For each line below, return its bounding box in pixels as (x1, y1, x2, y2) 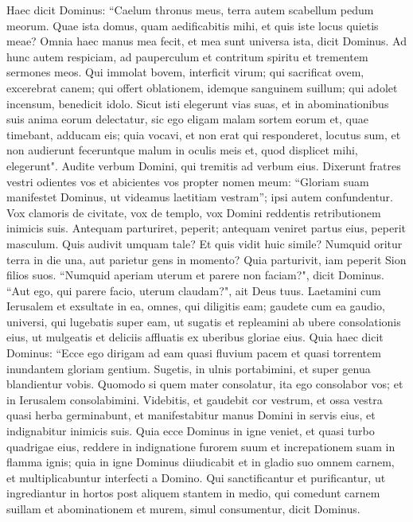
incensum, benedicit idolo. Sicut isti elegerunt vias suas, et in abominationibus (6, 95, 389, 111)
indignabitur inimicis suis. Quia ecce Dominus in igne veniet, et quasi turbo (6, 423, 375, 439)
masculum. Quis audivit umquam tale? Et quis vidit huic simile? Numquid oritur (6, 235, 403, 251)
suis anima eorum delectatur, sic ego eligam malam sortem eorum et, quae (6, 111, 368, 127)
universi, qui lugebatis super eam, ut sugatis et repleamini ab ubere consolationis (6, 313, 401, 329)
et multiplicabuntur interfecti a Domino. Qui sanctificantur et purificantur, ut (6, 469, 386, 485)
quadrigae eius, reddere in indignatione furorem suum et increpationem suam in (6, 438, 395, 454)
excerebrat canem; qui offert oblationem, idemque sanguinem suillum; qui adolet (6, 79, 398, 95)
